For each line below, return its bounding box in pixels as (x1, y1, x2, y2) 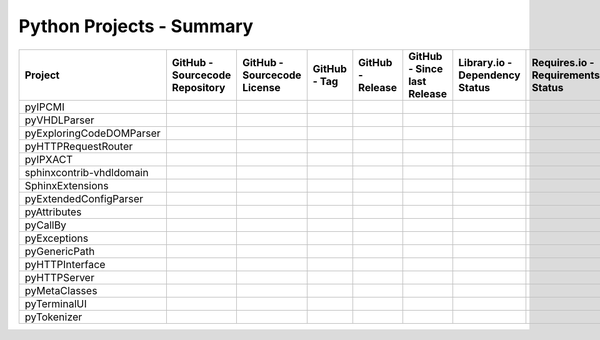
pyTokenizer (24, 310, 83, 324)
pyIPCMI (24, 100, 65, 114)
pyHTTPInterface (24, 257, 106, 271)
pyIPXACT (24, 152, 74, 166)
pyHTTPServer (24, 270, 95, 284)
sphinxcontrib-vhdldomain (24, 165, 149, 179)
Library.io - (458, 55, 513, 69)
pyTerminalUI (24, 296, 87, 310)
